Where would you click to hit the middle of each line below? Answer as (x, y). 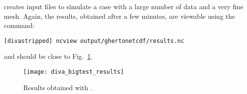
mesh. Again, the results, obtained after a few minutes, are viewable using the (120, 16)
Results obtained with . (58, 87)
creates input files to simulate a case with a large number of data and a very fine (124, 6)
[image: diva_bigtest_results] (74, 72)
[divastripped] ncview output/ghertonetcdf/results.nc (94, 41)
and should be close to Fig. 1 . (48, 56)
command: (19, 25)
